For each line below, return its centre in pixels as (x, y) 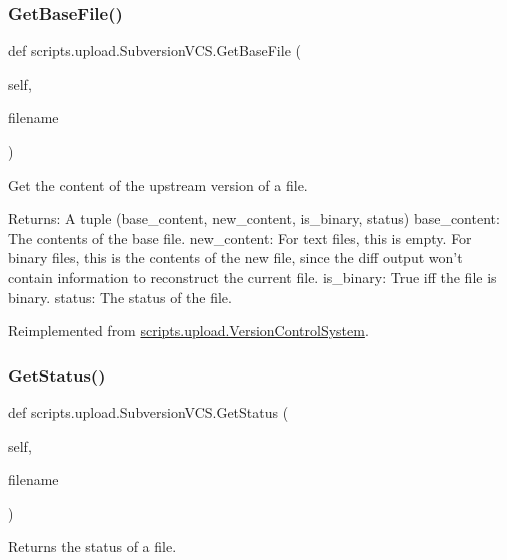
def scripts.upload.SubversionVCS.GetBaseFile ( (154, 50)
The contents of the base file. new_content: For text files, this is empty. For (240, 237)
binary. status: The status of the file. (120, 296)
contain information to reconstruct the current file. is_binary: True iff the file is (252, 276)
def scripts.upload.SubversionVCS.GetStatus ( (148, 411)
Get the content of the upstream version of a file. (158, 184)
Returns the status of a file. (92, 546)
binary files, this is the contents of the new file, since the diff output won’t (235, 257)
